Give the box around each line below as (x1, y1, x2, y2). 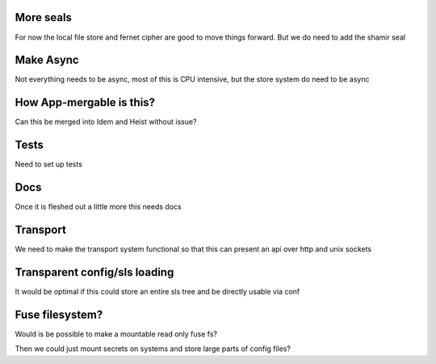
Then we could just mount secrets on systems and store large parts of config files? (15, 344, 291, 353)
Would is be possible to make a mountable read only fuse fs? (15, 328, 218, 339)
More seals (15, 11, 73, 24)
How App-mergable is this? (15, 95, 156, 109)
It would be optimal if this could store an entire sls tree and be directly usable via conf (15, 286, 300, 296)
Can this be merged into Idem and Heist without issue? (15, 117, 197, 127)
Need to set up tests (15, 159, 82, 169)
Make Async (15, 53, 80, 67)
